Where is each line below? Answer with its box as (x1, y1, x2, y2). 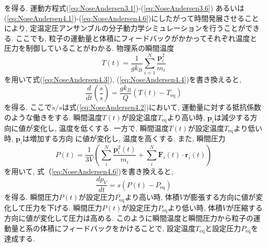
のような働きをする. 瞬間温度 (4, 111, 102, 122)
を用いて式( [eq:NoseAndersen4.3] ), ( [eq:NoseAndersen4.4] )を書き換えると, (4, 73, 241, 84)
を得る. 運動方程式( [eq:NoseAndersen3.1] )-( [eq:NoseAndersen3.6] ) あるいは (4, 3, 245, 13)
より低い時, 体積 (168, 202, 223, 213)
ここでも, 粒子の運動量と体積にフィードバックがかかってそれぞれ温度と (15, 32, 257, 43)
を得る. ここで (4, 102, 52, 112)
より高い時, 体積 (124, 192, 180, 202)
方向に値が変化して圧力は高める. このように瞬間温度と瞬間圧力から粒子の (4, 213, 254, 223)
